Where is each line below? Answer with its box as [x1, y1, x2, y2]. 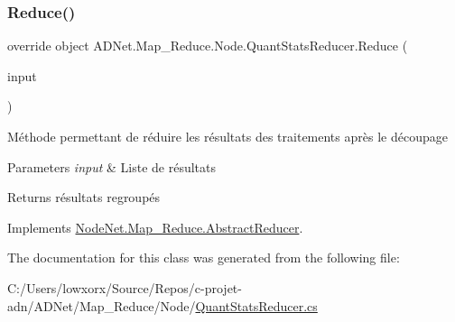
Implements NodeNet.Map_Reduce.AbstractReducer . [7, 217, 303, 236]
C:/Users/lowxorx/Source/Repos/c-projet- [7, 278, 242, 297]
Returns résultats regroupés [7, 188, 161, 207]
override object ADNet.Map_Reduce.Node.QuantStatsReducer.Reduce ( [7, 36, 408, 55]
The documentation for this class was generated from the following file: [7, 248, 400, 267]
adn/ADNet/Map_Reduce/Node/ [7, 296, 196, 315]
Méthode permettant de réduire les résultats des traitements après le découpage [7, 127, 448, 145]
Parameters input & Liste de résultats [7, 157, 217, 176]
